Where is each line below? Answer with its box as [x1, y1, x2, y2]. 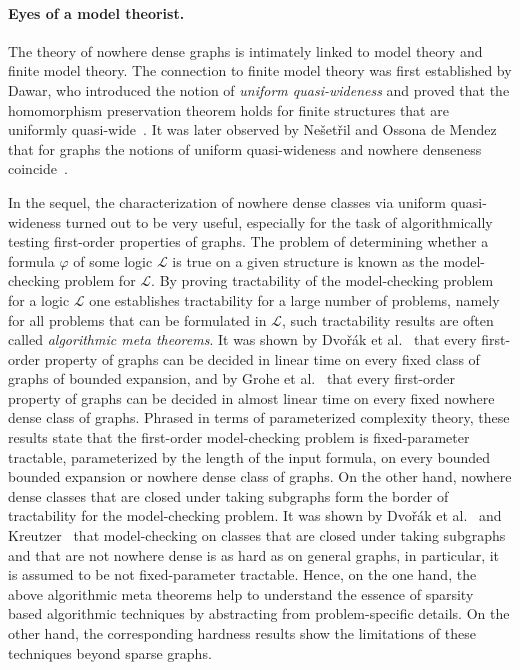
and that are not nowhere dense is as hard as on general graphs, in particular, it [8, 544, 500, 565]
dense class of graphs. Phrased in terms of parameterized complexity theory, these [8, 407, 510, 428]
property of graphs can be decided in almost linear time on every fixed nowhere [8, 387, 495, 408]
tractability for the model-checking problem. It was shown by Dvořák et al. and [8, 505, 502, 526]
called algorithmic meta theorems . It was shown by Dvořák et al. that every [8, 329, 477, 350]
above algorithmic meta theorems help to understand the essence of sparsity [8, 583, 474, 604]
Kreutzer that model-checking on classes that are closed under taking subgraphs [8, 525, 506, 546]
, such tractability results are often [281, 309, 494, 330]
